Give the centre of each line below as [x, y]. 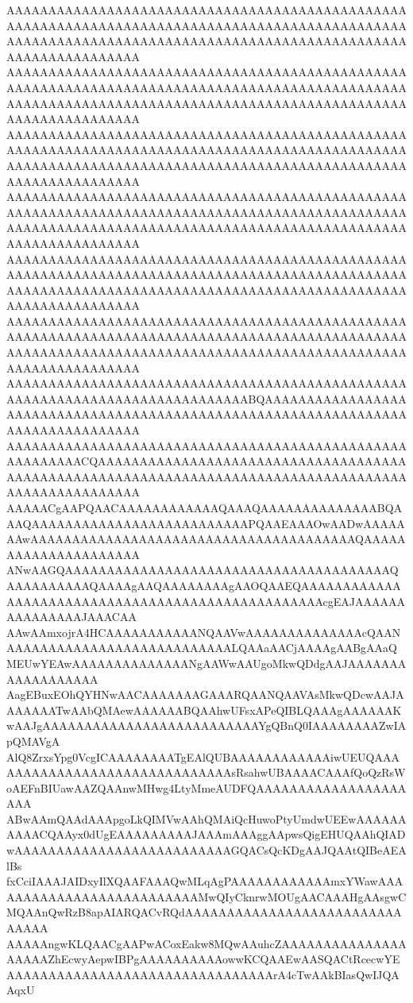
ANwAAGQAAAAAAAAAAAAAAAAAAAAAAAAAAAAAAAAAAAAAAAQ [203, 570]
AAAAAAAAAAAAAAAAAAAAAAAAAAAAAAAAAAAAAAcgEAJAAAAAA [206, 601]
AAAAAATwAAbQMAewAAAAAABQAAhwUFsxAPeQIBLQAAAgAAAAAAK [204, 710]
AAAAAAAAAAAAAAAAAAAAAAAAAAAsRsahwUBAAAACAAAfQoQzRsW [206, 772]
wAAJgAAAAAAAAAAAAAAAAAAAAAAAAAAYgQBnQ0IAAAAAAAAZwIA [206, 725]
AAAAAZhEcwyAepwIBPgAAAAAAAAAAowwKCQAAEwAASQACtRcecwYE [203, 959]
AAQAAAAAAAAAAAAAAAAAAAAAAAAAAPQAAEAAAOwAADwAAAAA [206, 523]
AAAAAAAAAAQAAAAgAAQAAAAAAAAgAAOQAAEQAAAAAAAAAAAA [204, 585]
